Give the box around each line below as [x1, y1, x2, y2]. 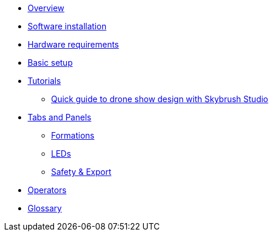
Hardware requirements [28, 39, 119, 49]
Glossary [28, 203, 62, 213]
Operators [28, 185, 67, 195]
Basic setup [28, 58, 73, 68]
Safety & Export [51, 167, 112, 177]
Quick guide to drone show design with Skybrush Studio [51, 94, 268, 104]
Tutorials [28, 76, 61, 86]
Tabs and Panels [28, 112, 92, 122]
